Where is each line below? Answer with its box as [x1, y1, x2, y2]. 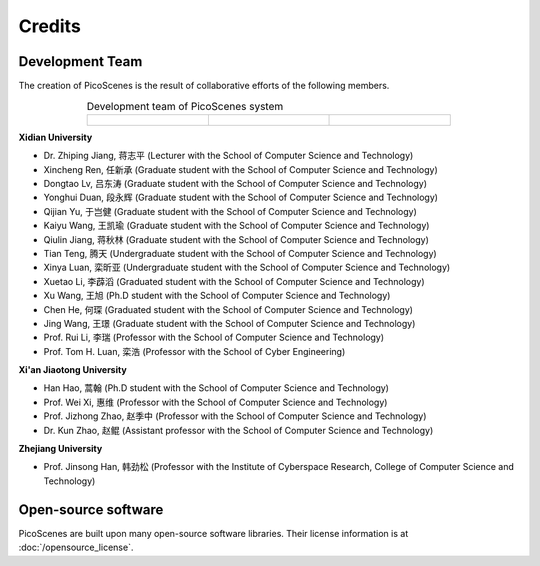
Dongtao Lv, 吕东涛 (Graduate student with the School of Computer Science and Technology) [43, 178, 428, 189]
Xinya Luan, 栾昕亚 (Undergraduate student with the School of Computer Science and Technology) [43, 261, 451, 274]
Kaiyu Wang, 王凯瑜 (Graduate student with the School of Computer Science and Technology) [43, 220, 430, 232]
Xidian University [18, 131, 93, 143]
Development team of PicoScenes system [86, 99, 284, 113]
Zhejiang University [18, 443, 103, 455]
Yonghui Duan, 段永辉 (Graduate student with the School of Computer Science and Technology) [43, 191, 439, 204]
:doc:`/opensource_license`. [18, 541, 134, 554]
